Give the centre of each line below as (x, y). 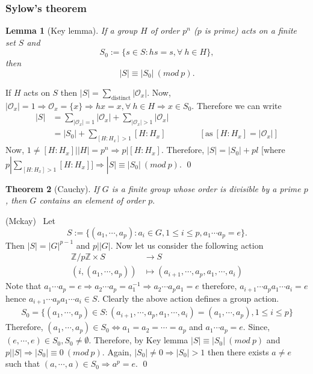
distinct (121, 98)
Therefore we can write (239, 105)
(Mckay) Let (31, 220)
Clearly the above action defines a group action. (191, 298)
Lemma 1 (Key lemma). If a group (72, 30)
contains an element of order (92, 200)
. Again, (117, 351)
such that (23, 363)
